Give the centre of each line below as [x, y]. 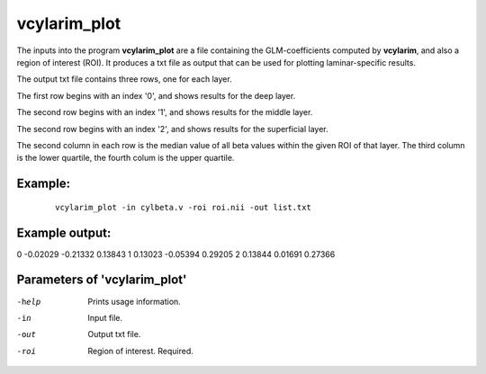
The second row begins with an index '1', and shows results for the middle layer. [165, 112]
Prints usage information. [135, 301]
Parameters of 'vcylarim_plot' [102, 280]
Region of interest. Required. [140, 351]
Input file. [105, 317]
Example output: [64, 232]
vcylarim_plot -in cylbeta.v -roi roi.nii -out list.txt [184, 207]
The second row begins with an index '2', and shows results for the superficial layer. [172, 129]
